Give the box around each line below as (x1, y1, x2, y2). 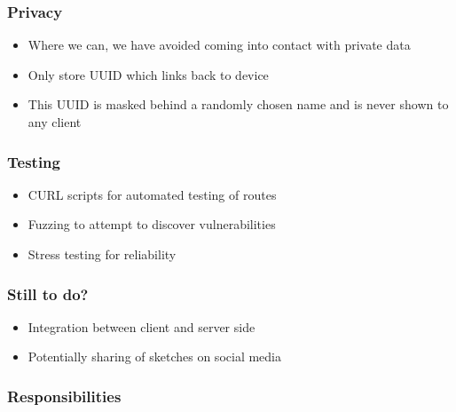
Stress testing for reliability (28, 245, 177, 263)
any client (28, 113, 82, 131)
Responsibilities (7, 384, 122, 407)
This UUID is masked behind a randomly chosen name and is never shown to (28, 95, 449, 114)
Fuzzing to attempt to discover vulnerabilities (28, 215, 276, 234)
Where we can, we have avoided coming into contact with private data (28, 36, 411, 54)
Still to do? (7, 282, 89, 305)
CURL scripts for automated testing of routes (28, 185, 277, 203)
